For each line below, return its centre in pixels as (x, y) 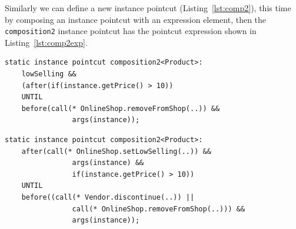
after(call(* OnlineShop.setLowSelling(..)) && (116, 151)
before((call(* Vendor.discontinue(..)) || (108, 197)
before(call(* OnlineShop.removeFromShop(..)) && (121, 108)
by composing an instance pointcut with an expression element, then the (136, 19)
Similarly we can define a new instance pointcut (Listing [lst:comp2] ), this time (148, 8)
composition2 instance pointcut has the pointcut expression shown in (131, 31)
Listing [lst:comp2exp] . (46, 42)
